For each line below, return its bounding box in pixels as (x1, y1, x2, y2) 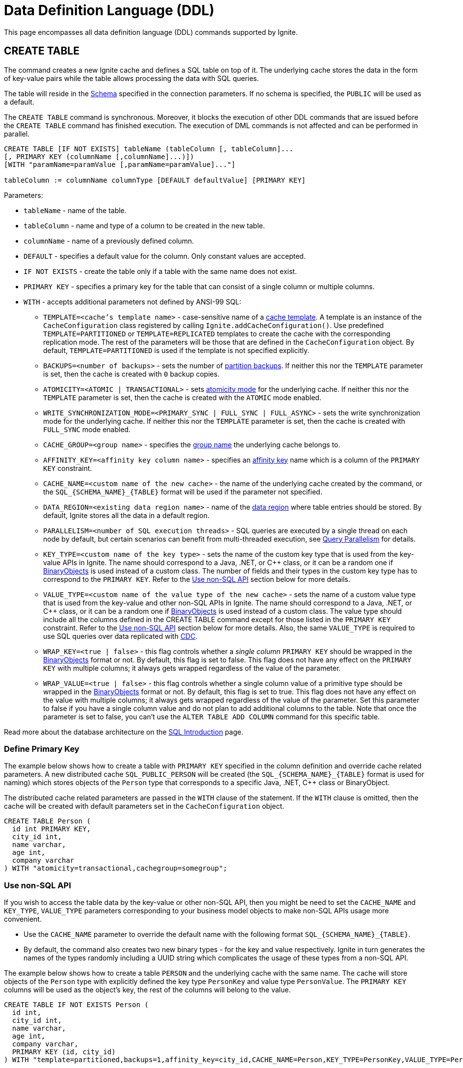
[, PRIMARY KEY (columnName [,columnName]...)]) (4, 152, 194, 161)
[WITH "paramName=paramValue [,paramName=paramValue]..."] (4, 160, 236, 168)
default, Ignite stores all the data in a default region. (43, 511, 209, 520)
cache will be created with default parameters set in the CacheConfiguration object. (4, 802, 284, 811)
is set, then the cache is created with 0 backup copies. (43, 369, 220, 378)
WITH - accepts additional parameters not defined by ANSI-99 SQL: (24, 297, 241, 306)
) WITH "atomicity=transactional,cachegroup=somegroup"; (4, 864, 228, 873)
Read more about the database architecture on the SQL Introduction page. (4, 727, 243, 736)
